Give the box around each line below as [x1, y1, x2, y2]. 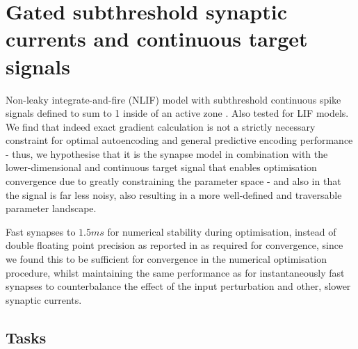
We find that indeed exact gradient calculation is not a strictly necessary [6, 119, 316, 133]
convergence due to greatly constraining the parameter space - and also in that [6, 174, 341, 188]
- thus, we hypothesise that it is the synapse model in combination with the [6, 146, 328, 161]
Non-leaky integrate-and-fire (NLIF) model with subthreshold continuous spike [6, 92, 341, 106]
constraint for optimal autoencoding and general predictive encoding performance [6, 133, 353, 147]
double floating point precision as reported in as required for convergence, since [6, 238, 343, 252]
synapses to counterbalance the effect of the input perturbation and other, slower [6, 279, 351, 293]
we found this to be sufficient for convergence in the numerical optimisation [6, 252, 327, 266]
